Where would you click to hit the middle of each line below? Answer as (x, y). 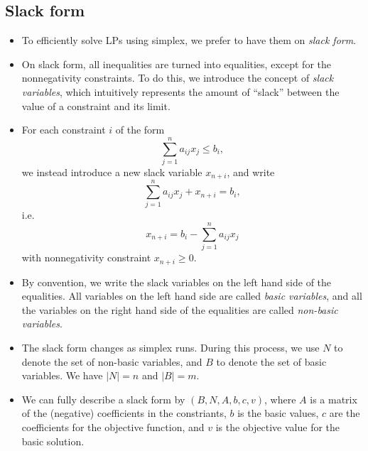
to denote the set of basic (271, 361)
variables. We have (62, 375)
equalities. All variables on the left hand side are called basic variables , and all (192, 296)
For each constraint (64, 130)
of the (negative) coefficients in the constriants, (124, 413)
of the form (140, 130)
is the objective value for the (278, 426)
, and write (251, 172)
